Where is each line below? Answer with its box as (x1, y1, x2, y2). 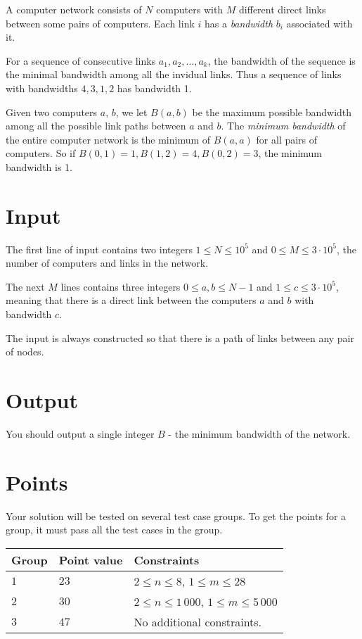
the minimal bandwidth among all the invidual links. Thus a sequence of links (6, 67, 342, 82)
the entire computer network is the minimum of (6, 132, 211, 146)
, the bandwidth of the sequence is (207, 53, 356, 68)
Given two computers (6, 104, 98, 119)
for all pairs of (256, 132, 318, 146)
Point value (58, 551, 123, 568)
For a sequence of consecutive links (6, 53, 156, 68)
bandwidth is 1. (6, 159, 72, 174)
